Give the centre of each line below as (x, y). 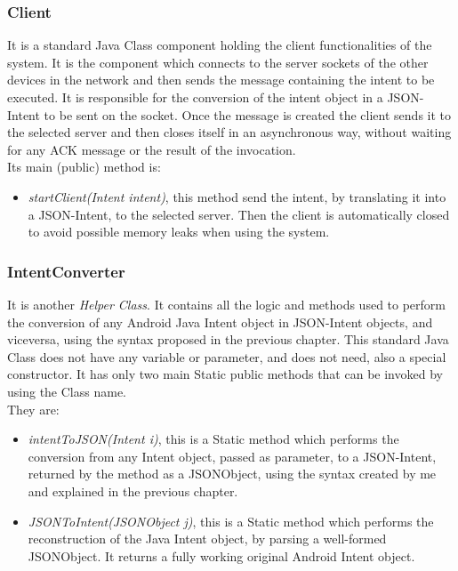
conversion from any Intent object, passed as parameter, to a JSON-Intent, (232, 456)
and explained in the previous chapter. (133, 491)
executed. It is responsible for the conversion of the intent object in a (195, 97)
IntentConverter (66, 271)
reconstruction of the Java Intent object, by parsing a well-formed (207, 539)
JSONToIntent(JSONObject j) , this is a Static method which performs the (231, 521)
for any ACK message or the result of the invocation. (152, 149)
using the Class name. (67, 391)
